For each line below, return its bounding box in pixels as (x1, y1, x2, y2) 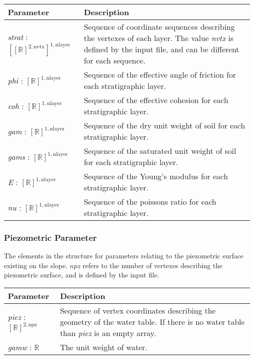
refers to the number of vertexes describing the (83, 260, 223, 270)
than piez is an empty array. (60, 327, 156, 338)
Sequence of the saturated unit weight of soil (84, 145, 236, 156)
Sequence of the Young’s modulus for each (84, 170, 228, 182)
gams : (8, 150, 30, 162)
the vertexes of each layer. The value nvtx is (84, 32, 233, 43)
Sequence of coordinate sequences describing (84, 21, 235, 32)
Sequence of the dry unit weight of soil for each (84, 120, 245, 131)
